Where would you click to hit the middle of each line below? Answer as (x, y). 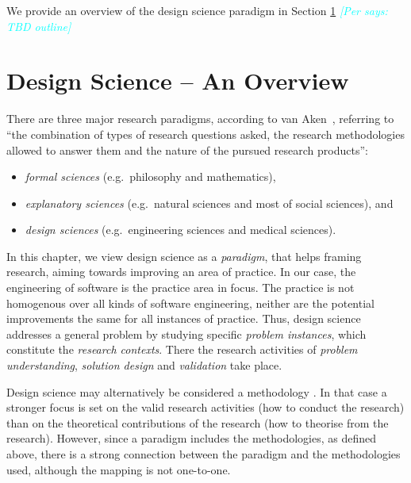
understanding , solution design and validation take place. (144, 365)
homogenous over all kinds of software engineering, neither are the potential (190, 303)
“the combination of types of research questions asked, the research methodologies (205, 134)
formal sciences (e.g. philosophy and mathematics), (150, 176)
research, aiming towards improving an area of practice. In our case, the (181, 272)
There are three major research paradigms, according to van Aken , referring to (200, 119)
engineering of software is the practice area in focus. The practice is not (181, 287)
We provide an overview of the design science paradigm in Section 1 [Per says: (197, 10)
